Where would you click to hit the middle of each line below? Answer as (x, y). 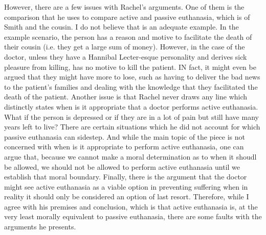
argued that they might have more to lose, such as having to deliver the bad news (132, 77)
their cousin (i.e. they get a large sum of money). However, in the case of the (125, 47)
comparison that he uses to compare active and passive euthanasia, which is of (127, 17)
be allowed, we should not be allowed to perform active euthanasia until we (122, 166)
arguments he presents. (40, 227)
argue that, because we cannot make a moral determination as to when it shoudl (130, 156)
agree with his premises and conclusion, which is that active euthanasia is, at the (131, 206)
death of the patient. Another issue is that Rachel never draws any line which (126, 97)
